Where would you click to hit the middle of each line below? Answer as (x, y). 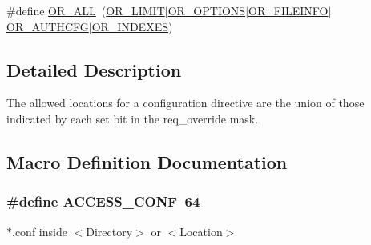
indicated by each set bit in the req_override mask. (133, 118)
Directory (109, 231)
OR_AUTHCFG (48, 26)
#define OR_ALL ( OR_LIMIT (86, 10)
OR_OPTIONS (207, 10)
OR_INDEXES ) (132, 26)
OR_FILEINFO (288, 10)
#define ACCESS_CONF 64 (103, 201)
